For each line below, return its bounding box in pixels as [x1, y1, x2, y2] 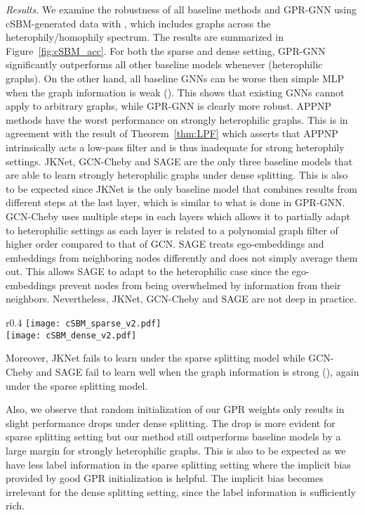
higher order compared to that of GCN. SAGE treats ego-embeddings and [6, 236, 324, 251]
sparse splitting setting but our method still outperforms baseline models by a [6, 429, 341, 444]
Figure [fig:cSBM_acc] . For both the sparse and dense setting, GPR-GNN [6, 43, 326, 58]
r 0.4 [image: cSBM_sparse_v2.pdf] [6, 315, 161, 330]
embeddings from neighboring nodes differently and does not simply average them [6, 250, 358, 265]
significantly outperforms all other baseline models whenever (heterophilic [6, 57, 323, 72]
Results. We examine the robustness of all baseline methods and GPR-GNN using [6, 2, 357, 16]
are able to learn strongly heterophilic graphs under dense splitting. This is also [6, 167, 348, 182]
